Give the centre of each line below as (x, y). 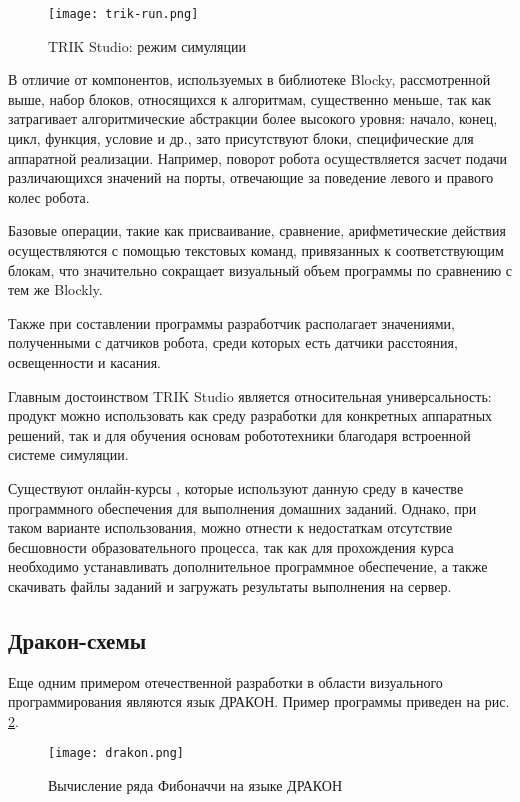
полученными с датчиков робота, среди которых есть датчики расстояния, (233, 342)
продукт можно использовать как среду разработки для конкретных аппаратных (250, 415)
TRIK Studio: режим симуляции (147, 45)
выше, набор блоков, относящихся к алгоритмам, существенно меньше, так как (250, 98)
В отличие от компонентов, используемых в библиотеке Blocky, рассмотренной (249, 79)
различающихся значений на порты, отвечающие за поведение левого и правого (251, 177)
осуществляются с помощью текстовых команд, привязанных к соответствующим (256, 250)
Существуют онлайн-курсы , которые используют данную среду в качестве (236, 487)
